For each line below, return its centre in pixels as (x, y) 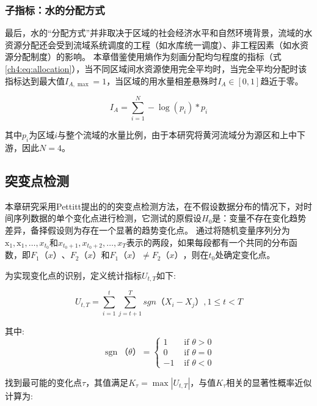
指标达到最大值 (35, 80)
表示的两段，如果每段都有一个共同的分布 (207, 242)
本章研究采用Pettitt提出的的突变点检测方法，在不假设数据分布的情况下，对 (155, 206)
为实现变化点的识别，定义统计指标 (73, 275)
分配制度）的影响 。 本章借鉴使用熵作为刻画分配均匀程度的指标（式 (147, 57)
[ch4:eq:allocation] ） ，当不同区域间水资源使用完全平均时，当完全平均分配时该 (156, 68)
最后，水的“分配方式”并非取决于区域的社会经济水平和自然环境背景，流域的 (155, 33)
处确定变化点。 (245, 255)
